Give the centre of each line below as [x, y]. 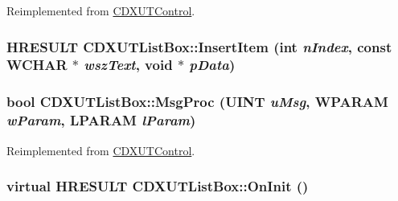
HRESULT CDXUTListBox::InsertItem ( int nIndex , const [199, 46]
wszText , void [128, 65]
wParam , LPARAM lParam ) [101, 120]
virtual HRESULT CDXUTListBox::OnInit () [158, 186]
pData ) [212, 65]
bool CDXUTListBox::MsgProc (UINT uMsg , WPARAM [197, 102]
